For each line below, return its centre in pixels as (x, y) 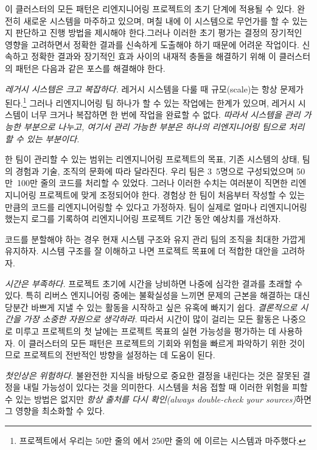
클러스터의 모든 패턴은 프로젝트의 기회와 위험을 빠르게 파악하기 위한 (157, 343)
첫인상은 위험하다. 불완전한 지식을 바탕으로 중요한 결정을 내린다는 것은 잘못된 (152, 375)
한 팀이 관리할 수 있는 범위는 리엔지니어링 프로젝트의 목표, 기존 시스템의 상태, (152, 159)
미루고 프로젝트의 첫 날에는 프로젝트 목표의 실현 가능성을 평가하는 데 (146, 331)
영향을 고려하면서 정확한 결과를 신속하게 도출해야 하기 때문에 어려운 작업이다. (152, 44)
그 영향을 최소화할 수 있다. (55, 411)
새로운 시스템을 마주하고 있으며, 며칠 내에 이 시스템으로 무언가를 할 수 (156, 20)
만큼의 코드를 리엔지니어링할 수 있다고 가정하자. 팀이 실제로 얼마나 (131, 206)
